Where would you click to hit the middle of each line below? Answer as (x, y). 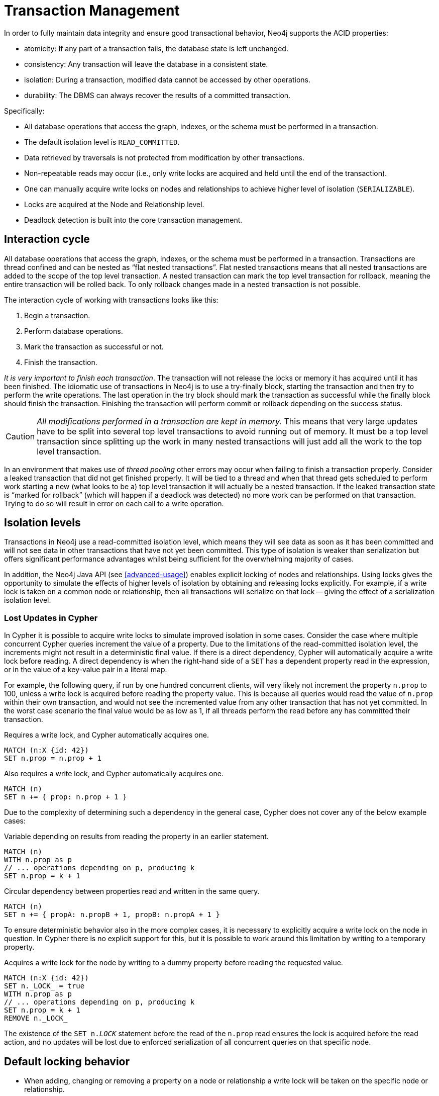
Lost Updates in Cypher (51, 618)
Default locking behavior (67, 1061)
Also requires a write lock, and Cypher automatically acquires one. (114, 774)
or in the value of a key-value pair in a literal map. (86, 670)
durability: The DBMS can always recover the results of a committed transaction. (157, 95)
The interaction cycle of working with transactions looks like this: (111, 300)
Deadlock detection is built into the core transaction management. (133, 220)
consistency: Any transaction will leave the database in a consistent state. (146, 64)
